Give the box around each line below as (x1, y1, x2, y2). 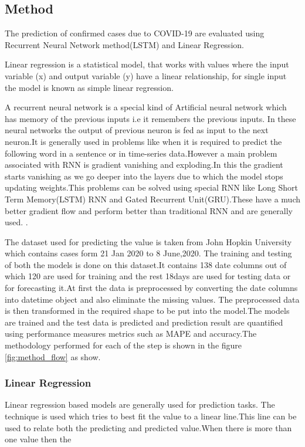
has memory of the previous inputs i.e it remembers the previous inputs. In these (5, 112, 296, 124)
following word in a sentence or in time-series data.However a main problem (5, 147, 277, 159)
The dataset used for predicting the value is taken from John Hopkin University (5, 235, 292, 248)
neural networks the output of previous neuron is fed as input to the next (5, 124, 269, 136)
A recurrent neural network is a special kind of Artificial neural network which (5, 101, 287, 113)
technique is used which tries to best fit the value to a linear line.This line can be (5, 410, 297, 422)
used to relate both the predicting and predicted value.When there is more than (5, 421, 292, 434)
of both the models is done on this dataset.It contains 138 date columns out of (5, 258, 287, 270)
